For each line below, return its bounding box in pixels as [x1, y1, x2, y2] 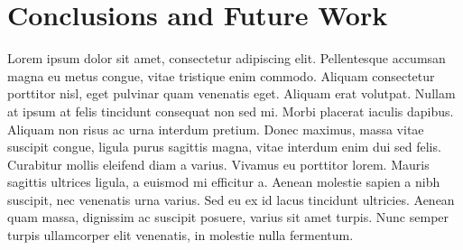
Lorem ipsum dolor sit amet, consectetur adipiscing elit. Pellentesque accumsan [7, 49, 446, 68]
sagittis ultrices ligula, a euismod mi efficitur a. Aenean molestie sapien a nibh [7, 172, 440, 191]
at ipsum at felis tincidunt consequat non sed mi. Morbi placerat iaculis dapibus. [7, 101, 454, 120]
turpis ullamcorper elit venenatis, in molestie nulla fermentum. [7, 226, 354, 245]
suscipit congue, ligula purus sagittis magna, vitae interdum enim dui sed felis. [7, 137, 441, 156]
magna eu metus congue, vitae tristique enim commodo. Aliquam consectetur [7, 66, 435, 85]
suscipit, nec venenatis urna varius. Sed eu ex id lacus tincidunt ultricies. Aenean [7, 190, 455, 208]
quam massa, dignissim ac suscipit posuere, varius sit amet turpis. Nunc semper [7, 208, 449, 227]
